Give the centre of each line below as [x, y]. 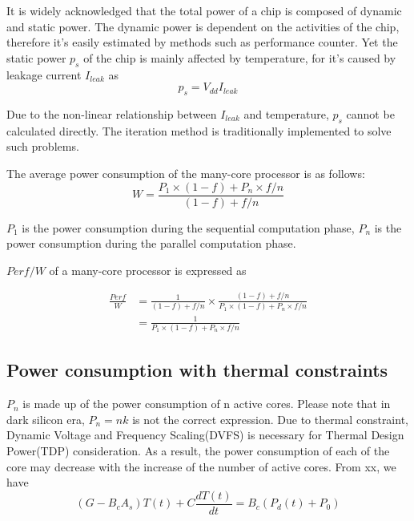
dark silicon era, [46, 419]
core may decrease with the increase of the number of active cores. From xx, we [201, 466]
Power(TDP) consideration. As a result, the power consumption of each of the [198, 451]
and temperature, [286, 113]
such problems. [43, 146]
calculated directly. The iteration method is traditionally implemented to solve [199, 130]
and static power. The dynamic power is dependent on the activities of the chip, [203, 26]
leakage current [44, 74]
